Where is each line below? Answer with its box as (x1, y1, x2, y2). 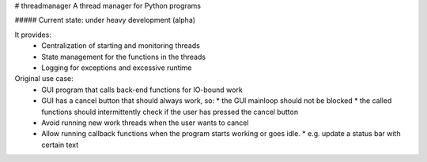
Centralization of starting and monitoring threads (41, 41, 201, 50)
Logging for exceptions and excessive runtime (41, 63, 192, 72)
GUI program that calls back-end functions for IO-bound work (41, 85, 243, 94)
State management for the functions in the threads (41, 52, 206, 61)
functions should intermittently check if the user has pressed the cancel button (41, 107, 299, 116)
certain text (41, 140, 79, 149)
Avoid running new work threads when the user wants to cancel (41, 118, 249, 127)
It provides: (14, 30, 51, 39)
